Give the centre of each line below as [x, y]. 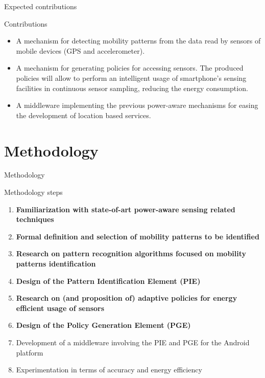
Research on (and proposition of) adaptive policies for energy [127, 298]
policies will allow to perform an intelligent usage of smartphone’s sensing [131, 77]
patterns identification [56, 264]
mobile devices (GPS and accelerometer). [80, 50]
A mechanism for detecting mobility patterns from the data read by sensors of [138, 41]
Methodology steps [33, 192]
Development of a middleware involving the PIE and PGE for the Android [133, 342]
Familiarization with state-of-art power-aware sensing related [126, 209]
